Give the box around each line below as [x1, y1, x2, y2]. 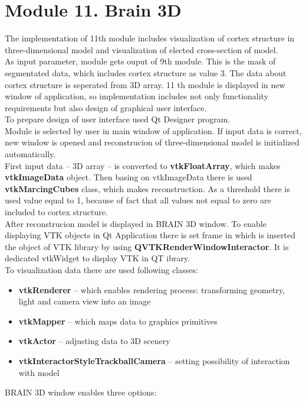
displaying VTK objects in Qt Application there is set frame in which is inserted [5, 229, 295, 241]
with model [18, 366, 60, 378]
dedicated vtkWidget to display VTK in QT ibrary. [5, 252, 190, 264]
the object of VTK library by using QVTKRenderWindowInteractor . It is [5, 240, 289, 252]
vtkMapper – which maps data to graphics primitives [18, 315, 218, 327]
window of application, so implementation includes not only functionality [5, 90, 269, 102]
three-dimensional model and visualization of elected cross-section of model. [5, 43, 278, 56]
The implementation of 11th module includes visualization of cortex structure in [5, 32, 295, 44]
